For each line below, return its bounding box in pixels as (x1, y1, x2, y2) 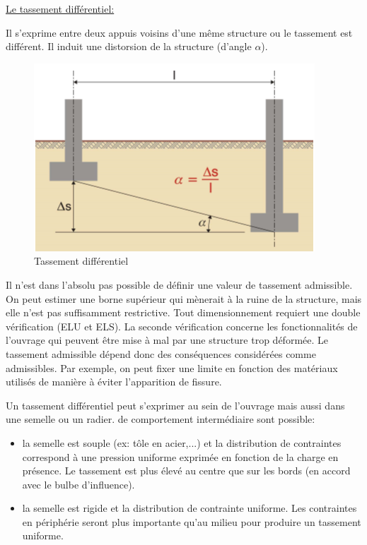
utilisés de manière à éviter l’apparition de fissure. (6, 374, 222, 389)
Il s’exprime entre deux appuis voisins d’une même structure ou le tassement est (6, 25, 353, 40)
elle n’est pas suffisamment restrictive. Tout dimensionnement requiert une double (6, 305, 361, 320)
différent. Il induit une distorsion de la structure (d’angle (6, 39, 252, 54)
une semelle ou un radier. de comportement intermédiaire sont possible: (6, 412, 315, 426)
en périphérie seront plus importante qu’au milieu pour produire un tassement (22, 514, 361, 529)
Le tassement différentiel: (6, 1, 115, 16)
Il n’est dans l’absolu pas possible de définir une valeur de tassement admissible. (6, 277, 353, 292)
